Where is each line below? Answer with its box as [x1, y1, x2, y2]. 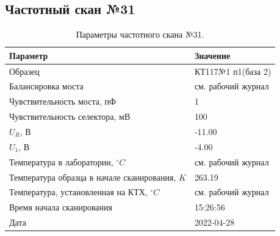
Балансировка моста [9, 80, 84, 92]
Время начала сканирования [9, 201, 112, 213]
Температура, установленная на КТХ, [9, 186, 148, 198]
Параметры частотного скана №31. [76, 28, 204, 41]
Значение [194, 49, 231, 61]
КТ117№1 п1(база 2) [194, 64, 271, 77]
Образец [9, 64, 40, 77]
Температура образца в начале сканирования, [9, 170, 176, 183]
